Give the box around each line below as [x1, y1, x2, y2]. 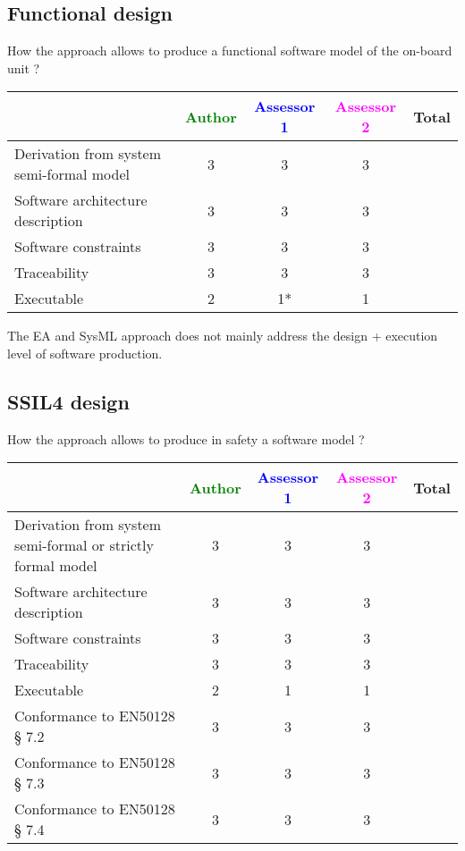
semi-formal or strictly [14, 535, 154, 556]
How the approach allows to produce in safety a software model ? [7, 429, 365, 448]
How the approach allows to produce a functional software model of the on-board [7, 41, 452, 60]
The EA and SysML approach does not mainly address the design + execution [7, 326, 438, 345]
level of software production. [7, 343, 163, 362]
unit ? [7, 58, 40, 77]
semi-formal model [14, 164, 131, 185]
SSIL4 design [7, 387, 130, 415]
